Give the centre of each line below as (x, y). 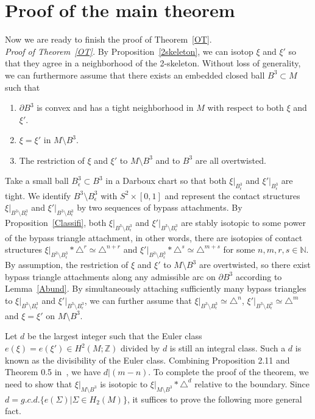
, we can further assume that (138, 301)
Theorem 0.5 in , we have (53, 372)
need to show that (39, 383)
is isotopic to (124, 383)
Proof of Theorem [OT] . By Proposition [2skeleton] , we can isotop (129, 51)
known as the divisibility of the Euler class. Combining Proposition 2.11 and (147, 360)
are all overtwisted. (231, 160)
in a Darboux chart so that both (166, 181)
